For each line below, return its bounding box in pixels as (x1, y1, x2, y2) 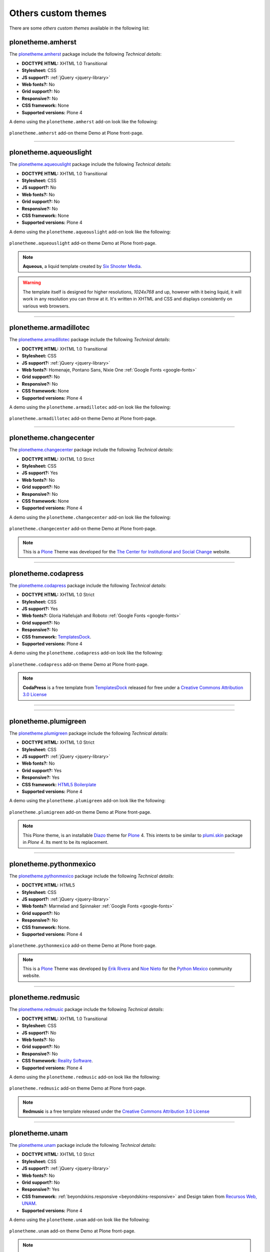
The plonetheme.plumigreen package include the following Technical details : (9, 730, 168, 736)
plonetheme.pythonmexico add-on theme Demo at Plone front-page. (9, 943, 157, 949)
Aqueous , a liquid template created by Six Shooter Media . (22, 263, 142, 269)
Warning (22, 279, 41, 285)
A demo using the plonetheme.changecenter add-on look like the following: (9, 514, 171, 520)
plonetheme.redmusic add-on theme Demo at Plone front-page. (9, 1085, 146, 1091)
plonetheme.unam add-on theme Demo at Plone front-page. (9, 1228, 136, 1234)
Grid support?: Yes (21, 767, 62, 773)
